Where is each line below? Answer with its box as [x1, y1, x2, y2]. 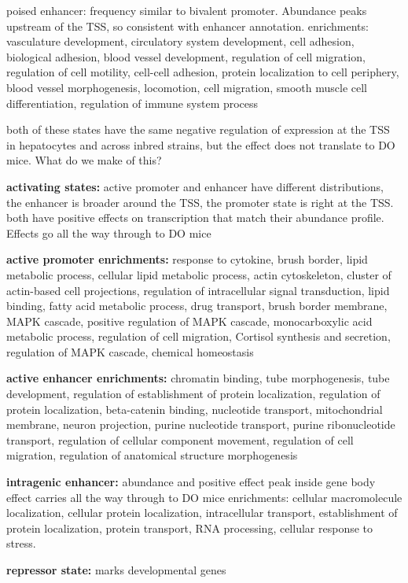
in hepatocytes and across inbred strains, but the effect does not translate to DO [6, 136, 395, 153]
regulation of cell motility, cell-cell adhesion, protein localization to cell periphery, [6, 64, 399, 80]
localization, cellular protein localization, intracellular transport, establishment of [6, 504, 398, 521]
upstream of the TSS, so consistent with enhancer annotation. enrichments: [6, 17, 369, 34]
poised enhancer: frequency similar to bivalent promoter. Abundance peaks [6, 2, 367, 18]
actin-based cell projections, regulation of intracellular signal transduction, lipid [6, 282, 390, 298]
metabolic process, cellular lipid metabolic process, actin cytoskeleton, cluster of [6, 266, 391, 282]
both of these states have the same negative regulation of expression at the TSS [6, 121, 390, 138]
